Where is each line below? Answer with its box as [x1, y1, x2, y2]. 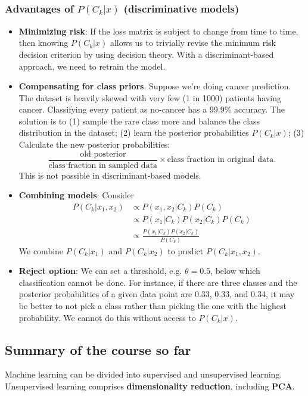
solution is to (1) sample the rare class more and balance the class [18, 114, 260, 127]
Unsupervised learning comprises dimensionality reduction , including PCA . [5, 379, 295, 392]
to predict [167, 244, 204, 257]
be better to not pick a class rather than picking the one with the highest [18, 300, 287, 311]
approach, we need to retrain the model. [18, 60, 166, 72]
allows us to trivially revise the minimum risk [110, 36, 276, 49]
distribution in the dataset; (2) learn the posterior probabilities [18, 126, 249, 139]
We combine [18, 244, 64, 257]
